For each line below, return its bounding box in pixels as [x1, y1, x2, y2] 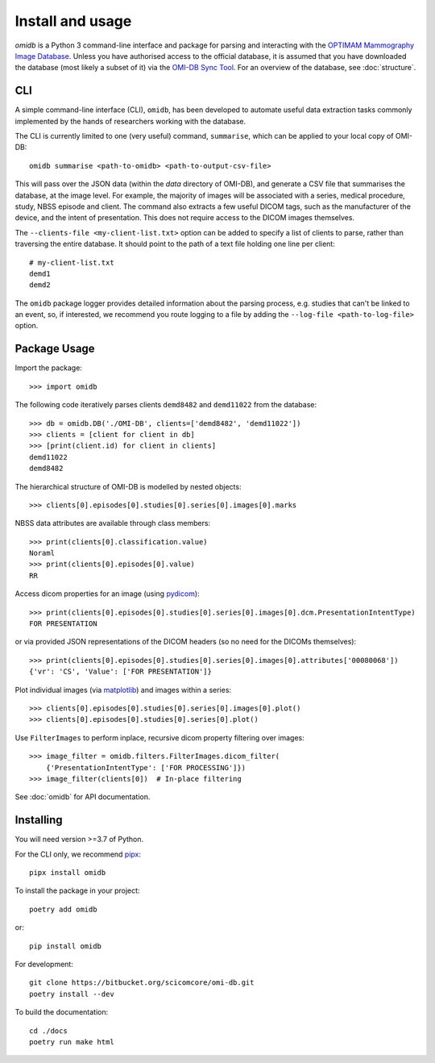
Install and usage [14, 12, 132, 30]
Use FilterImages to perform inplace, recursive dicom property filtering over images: [14, 732, 305, 742]
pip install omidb [29, 941, 102, 951]
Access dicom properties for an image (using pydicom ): [14, 589, 201, 598]
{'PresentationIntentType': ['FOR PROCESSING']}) [45, 763, 246, 772]
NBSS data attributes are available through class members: [14, 519, 211, 528]
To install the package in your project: [14, 886, 140, 895]
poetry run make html [29, 1037, 114, 1046]
